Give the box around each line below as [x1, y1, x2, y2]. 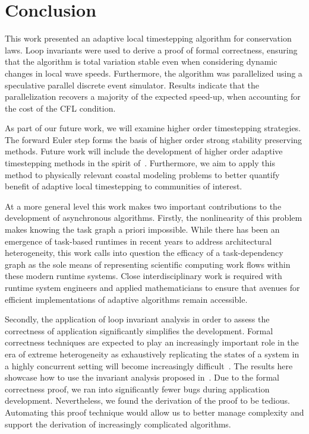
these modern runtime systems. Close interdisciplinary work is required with [5, 270, 282, 282]
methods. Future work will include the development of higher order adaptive [5, 145, 283, 157]
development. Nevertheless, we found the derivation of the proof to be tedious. [5, 394, 290, 407]
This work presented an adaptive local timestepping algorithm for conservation [5, 32, 292, 45]
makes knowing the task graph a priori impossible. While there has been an [5, 223, 280, 236]
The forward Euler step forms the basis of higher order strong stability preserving [5, 133, 302, 145]
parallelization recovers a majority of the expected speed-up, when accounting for [5, 90, 301, 103]
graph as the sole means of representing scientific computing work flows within [5, 258, 291, 270]
